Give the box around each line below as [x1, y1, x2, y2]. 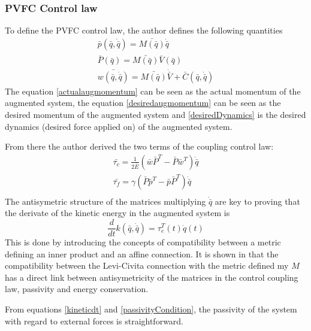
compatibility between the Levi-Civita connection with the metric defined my [5, 259, 289, 272]
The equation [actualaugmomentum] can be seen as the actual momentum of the [5, 84, 301, 97]
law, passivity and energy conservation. [5, 283, 149, 295]
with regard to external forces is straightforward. [5, 314, 184, 327]
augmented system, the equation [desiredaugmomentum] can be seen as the [5, 96, 281, 109]
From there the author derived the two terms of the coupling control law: [5, 140, 274, 153]
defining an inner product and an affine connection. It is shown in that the [5, 247, 279, 260]
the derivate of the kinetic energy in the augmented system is [5, 207, 230, 219]
